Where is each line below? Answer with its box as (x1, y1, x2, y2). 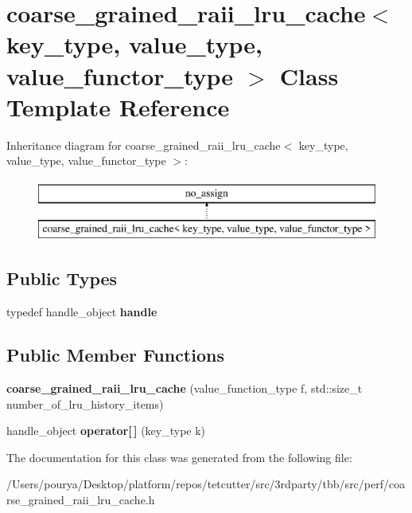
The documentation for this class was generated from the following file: (6, 448, 352, 465)
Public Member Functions (6, 343, 224, 367)
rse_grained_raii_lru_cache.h (6, 491, 155, 508)
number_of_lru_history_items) (6, 395, 164, 412)
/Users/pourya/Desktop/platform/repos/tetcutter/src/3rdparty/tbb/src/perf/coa (6, 476, 406, 492)
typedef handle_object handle (6, 303, 157, 320)
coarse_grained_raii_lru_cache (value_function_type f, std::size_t (6, 380, 363, 397)
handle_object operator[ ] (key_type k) (6, 422, 206, 439)
